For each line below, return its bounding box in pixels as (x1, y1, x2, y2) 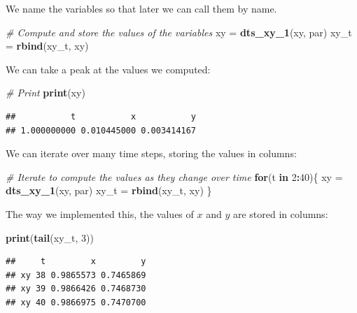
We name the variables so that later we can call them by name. (6, 1, 277, 15)
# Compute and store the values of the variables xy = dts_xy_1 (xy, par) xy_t (6, 24, 352, 39)
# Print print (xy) (6, 85, 85, 100)
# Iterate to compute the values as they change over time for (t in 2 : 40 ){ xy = (6, 169, 343, 184)
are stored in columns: (232, 206, 328, 221)
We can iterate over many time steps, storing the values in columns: (6, 146, 297, 161)
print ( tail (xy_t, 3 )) (6, 230, 94, 245)
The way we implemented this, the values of (6, 206, 194, 221)
